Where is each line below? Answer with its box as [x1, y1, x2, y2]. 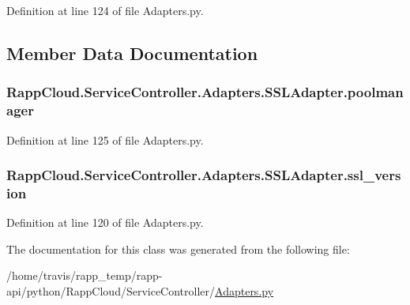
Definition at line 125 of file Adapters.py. [6, 131, 204, 148]
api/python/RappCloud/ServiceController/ [6, 283, 216, 299]
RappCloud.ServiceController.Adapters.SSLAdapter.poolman [6, 82, 404, 102]
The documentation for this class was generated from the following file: [6, 240, 350, 257]
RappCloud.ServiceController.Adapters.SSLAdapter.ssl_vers [6, 165, 401, 185]
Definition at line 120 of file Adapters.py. [6, 214, 204, 231]
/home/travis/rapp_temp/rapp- [6, 267, 163, 284]
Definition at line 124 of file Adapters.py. [6, 2, 204, 18]
